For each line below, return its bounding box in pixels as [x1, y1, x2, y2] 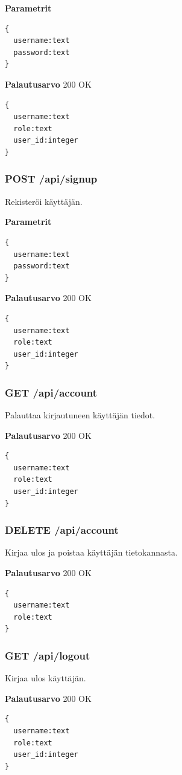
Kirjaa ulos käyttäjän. [5, 672, 86, 684]
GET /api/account [5, 384, 98, 400]
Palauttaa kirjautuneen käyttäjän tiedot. [5, 409, 155, 421]
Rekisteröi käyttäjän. [5, 195, 83, 207]
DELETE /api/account [5, 522, 119, 537]
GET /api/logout [5, 647, 90, 663]
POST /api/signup [5, 171, 98, 186]
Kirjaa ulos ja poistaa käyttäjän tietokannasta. [5, 546, 178, 559]
